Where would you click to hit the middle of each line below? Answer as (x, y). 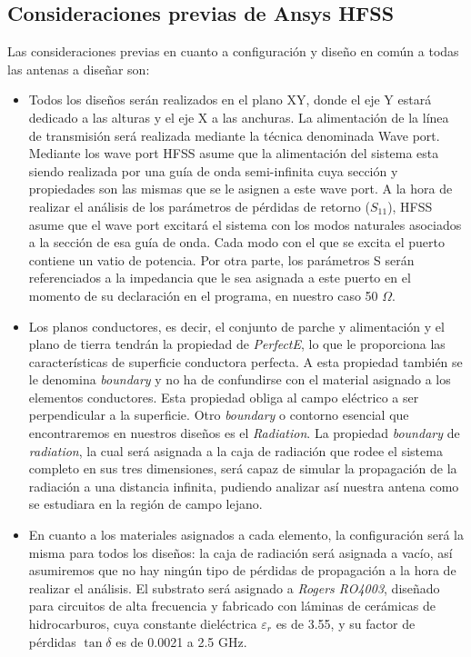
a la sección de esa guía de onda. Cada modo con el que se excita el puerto (236, 242)
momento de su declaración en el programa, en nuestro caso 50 (203, 295)
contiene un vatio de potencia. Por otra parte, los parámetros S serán (221, 259)
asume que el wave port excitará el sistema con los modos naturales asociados (245, 224)
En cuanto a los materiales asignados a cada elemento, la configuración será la (246, 535)
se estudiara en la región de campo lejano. (145, 504)
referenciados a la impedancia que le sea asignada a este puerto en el (220, 278)
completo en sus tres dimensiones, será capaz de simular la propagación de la (243, 468)
